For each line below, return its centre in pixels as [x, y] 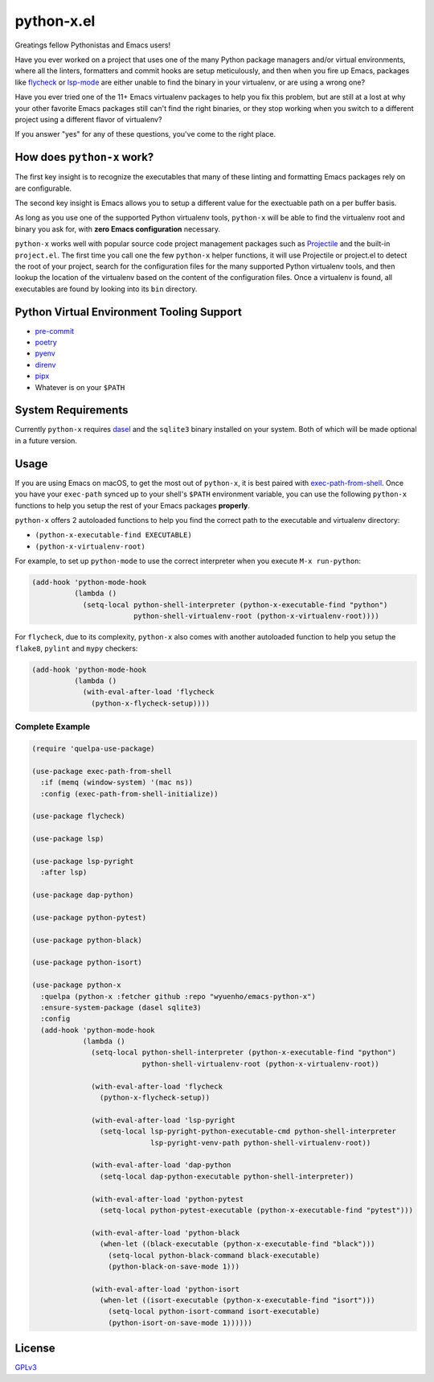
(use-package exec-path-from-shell [102, 771]
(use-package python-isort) [87, 962]
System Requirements [72, 410]
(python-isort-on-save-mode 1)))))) [180, 1322]
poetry [46, 342]
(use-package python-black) [87, 940]
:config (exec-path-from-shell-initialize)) [129, 794]
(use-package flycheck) [79, 816]
